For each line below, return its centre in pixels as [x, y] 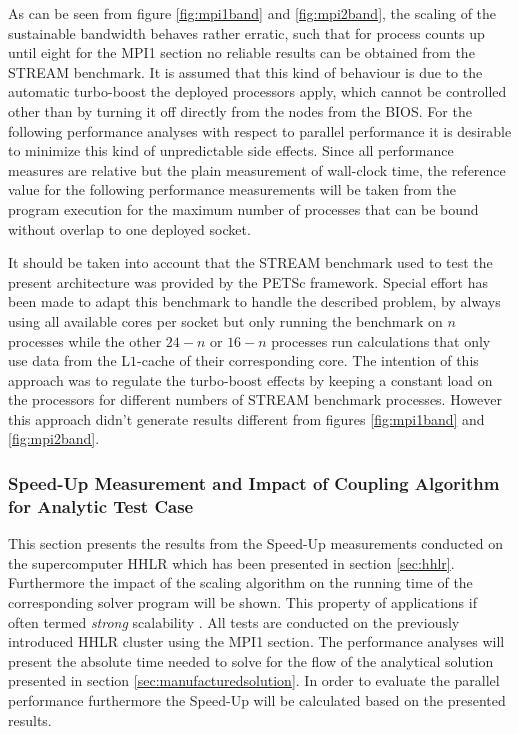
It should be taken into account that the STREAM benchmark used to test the [250, 262]
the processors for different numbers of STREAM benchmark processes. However [255, 399]
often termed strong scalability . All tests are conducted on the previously [234, 621]
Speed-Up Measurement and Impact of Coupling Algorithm [254, 482]
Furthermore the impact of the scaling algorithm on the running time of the [240, 582]
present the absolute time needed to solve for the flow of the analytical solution [251, 660]
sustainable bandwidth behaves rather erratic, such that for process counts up [246, 32]
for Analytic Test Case [101, 505]
